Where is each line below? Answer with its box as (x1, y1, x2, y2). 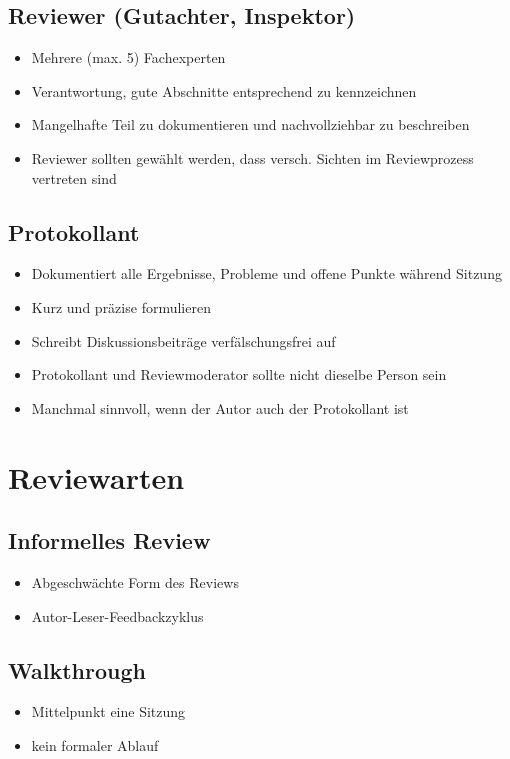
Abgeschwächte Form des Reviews (31, 571, 239, 592)
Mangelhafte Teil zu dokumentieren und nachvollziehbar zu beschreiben (31, 114, 470, 135)
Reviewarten (8, 456, 185, 497)
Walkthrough (8, 654, 146, 685)
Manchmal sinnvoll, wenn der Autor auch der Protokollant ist (31, 397, 409, 418)
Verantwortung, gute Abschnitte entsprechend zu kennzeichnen (31, 80, 417, 101)
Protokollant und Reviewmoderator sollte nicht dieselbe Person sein (31, 364, 447, 385)
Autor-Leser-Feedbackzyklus (31, 605, 204, 626)
